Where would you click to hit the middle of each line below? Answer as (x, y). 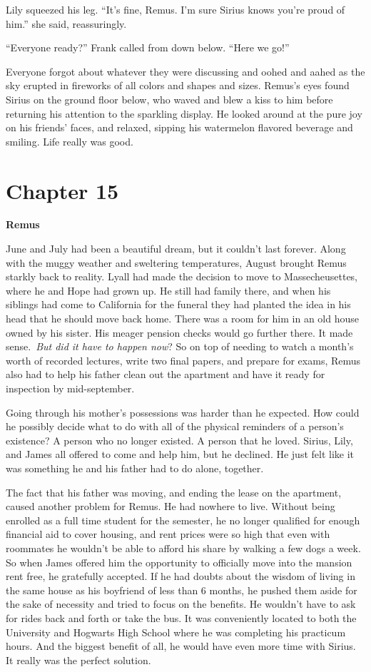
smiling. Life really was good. (70, 141)
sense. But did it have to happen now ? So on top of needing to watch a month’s (180, 346)
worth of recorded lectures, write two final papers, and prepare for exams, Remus (183, 360)
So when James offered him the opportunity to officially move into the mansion (179, 562)
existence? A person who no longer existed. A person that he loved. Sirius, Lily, (179, 440)
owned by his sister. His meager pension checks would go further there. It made (179, 332)
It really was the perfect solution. (78, 660)
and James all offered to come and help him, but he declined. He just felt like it (180, 454)
